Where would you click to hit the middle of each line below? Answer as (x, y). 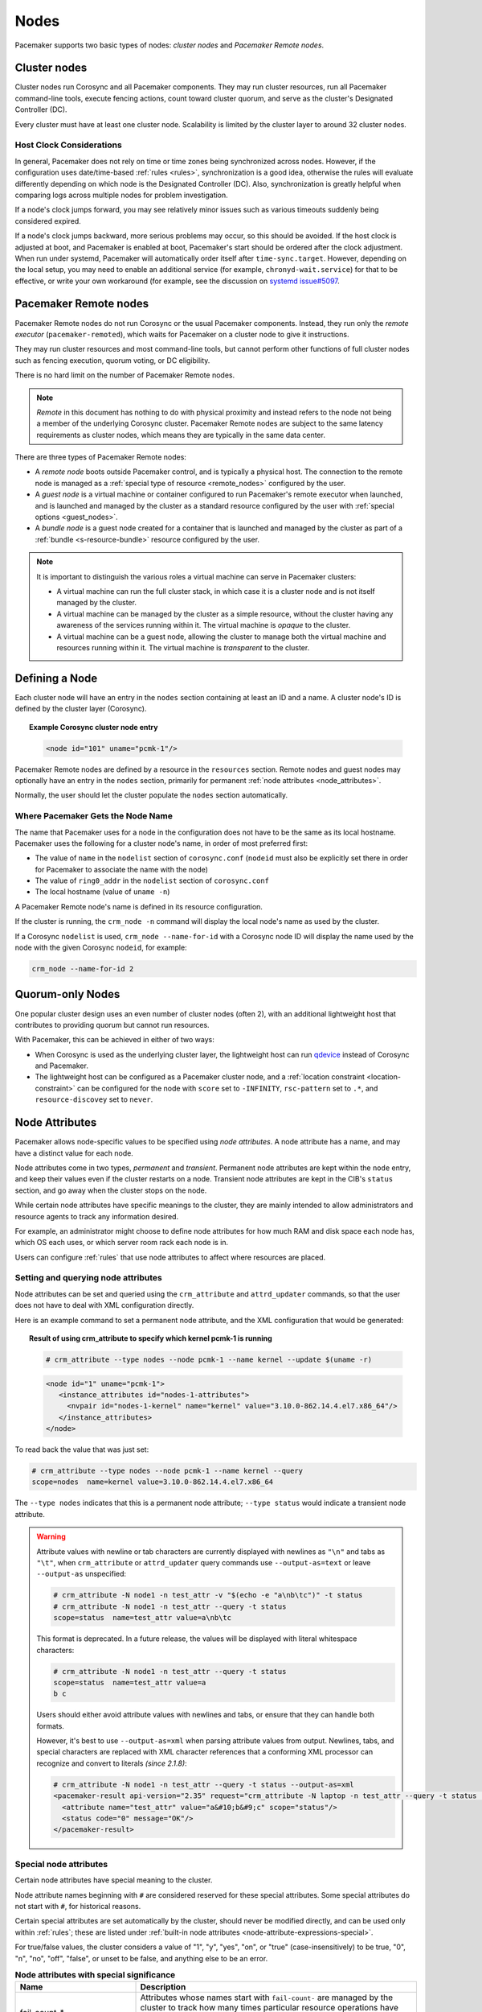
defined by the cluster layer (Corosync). (81, 709)
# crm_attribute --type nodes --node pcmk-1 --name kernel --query (167, 1471)
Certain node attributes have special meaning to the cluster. (114, 1880)
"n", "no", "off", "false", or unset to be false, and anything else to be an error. (141, 1958)
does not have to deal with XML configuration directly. (104, 1305)
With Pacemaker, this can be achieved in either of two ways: (114, 1040)
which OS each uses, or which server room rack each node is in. (122, 1243)
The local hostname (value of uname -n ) (102, 892)
